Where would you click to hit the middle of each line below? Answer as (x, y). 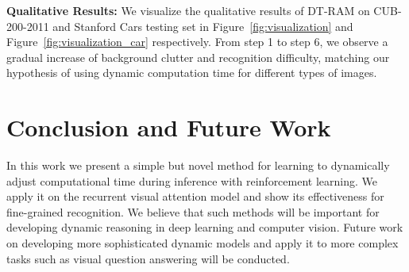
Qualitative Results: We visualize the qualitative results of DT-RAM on (188, 10)
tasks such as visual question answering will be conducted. (148, 258)
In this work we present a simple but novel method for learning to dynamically (198, 165)
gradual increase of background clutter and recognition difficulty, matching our (198, 57)
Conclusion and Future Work (169, 127)
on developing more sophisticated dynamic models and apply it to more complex (203, 243)
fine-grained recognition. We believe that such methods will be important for (193, 211)
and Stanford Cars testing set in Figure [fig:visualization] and (203, 26)
